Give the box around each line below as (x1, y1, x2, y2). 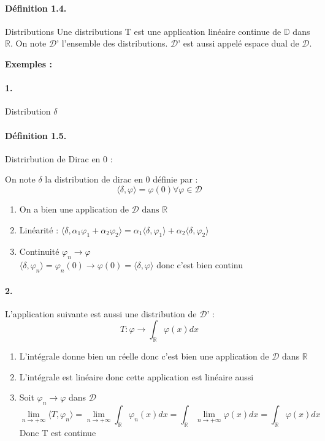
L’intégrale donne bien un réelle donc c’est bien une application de (19, 350, 269, 363)
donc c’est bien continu (156, 258, 243, 271)
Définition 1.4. (5, 1, 67, 14)
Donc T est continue (19, 426, 96, 439)
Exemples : (5, 57, 52, 70)
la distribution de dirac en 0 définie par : (45, 173, 198, 186)
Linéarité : (19, 223, 59, 236)
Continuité (19, 245, 59, 258)
